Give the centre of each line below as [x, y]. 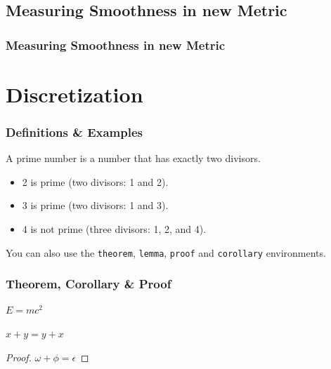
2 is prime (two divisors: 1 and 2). [95, 181]
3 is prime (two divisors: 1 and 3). [95, 205]
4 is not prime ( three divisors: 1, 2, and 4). [114, 229]
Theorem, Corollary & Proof [89, 284]
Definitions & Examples [74, 132]
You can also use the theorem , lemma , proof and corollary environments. [166, 252]
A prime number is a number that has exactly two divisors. [133, 158]
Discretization [74, 94]
